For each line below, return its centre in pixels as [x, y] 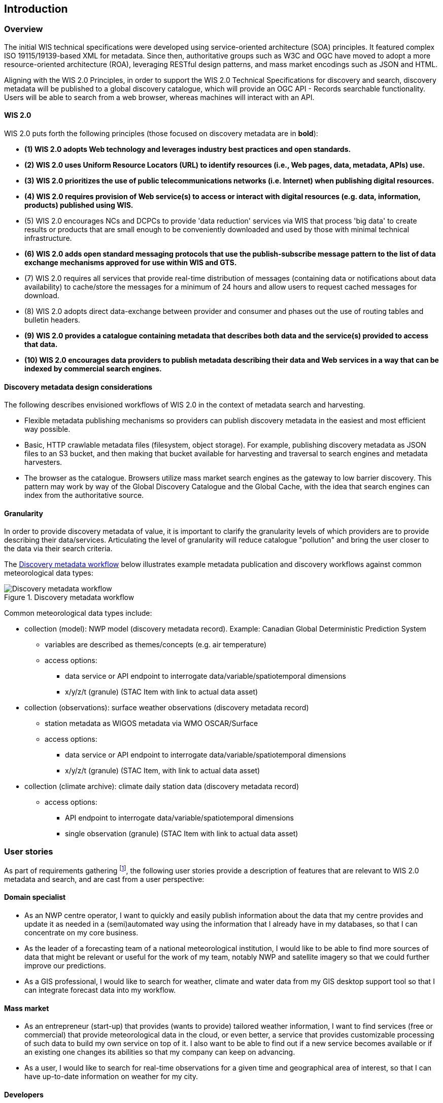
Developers [24, 1094]
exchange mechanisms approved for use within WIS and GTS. [131, 263]
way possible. [47, 429]
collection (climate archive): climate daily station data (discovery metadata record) [162, 786]
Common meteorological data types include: [78, 613]
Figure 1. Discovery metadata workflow [69, 597]
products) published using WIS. [79, 205]
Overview [24, 29]
